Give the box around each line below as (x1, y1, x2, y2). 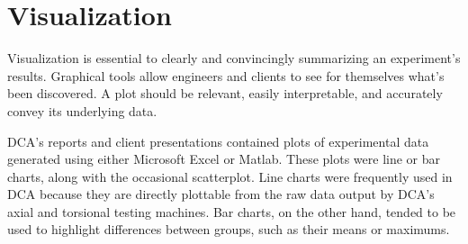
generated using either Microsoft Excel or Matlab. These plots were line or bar (7, 149, 441, 168)
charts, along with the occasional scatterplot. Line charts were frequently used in (7, 167, 453, 185)
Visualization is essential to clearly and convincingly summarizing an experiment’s (7, 49, 461, 68)
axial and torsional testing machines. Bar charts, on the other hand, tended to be (7, 202, 456, 221)
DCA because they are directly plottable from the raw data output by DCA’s (7, 185, 435, 203)
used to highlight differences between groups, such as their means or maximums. (7, 220, 450, 239)
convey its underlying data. (7, 101, 157, 120)
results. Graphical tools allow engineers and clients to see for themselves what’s (7, 66, 445, 85)
